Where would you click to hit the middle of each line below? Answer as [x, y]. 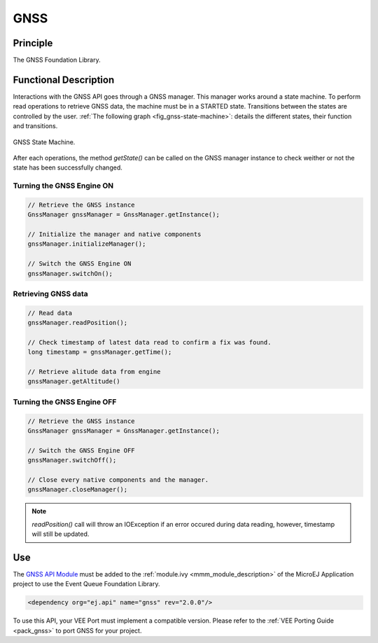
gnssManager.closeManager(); [78, 490]
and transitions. [35, 126]
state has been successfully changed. [68, 167]
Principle [33, 43]
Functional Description [64, 79]
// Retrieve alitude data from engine [94, 372]
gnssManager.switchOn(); [70, 274]
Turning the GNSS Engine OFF [65, 401]
